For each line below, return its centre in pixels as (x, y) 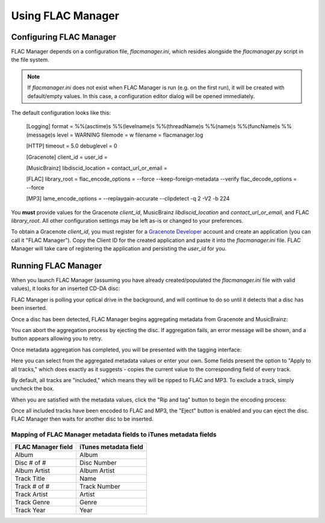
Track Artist (31, 494)
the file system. (30, 60)
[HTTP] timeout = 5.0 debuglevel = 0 (72, 146)
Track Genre (32, 502)
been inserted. (29, 308)
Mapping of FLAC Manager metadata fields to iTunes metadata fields (114, 435)
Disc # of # (30, 462)
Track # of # (32, 486)
